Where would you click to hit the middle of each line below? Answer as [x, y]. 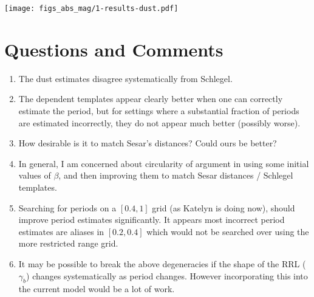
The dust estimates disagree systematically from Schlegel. [125, 78]
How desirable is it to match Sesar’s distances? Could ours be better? [148, 143]
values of [35, 175]
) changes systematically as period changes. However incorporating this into [167, 275]
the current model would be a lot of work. [97, 289]
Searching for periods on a [67, 207]
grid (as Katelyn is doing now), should [224, 207]
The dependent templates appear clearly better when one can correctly [151, 99]
